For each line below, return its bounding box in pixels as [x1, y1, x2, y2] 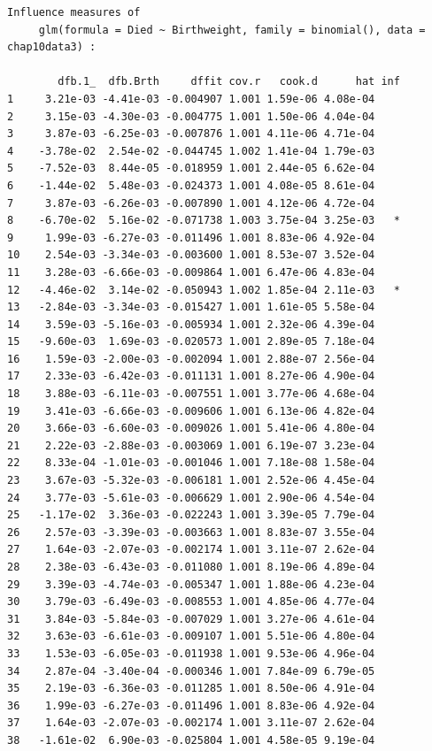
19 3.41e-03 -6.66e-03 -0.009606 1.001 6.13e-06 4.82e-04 [7, 404, 375, 418]
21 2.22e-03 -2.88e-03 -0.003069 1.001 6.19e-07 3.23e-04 [7, 439, 375, 452]
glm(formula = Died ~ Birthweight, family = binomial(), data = [38, 23, 426, 36]
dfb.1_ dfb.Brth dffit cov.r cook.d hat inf [58, 75, 400, 88]
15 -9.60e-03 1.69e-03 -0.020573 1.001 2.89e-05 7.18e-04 [7, 335, 375, 349]
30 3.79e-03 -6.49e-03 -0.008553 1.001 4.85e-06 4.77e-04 [7, 595, 375, 609]
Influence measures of [7, 6, 141, 19]
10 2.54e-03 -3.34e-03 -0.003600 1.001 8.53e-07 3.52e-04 [7, 249, 375, 262]
